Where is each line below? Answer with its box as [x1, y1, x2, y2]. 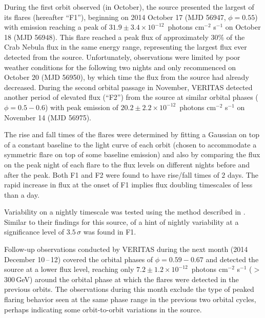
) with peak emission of [45, 101, 118, 112]
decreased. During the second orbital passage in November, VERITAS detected [4, 81, 253, 92]
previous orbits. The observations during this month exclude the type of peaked [4, 284, 254, 294]
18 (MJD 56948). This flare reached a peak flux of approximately [4, 31, 209, 42]
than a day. [4, 189, 39, 200]
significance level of [4, 226, 65, 237]
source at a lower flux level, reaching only [4, 264, 134, 274]
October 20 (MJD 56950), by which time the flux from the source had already [4, 72, 249, 82]
